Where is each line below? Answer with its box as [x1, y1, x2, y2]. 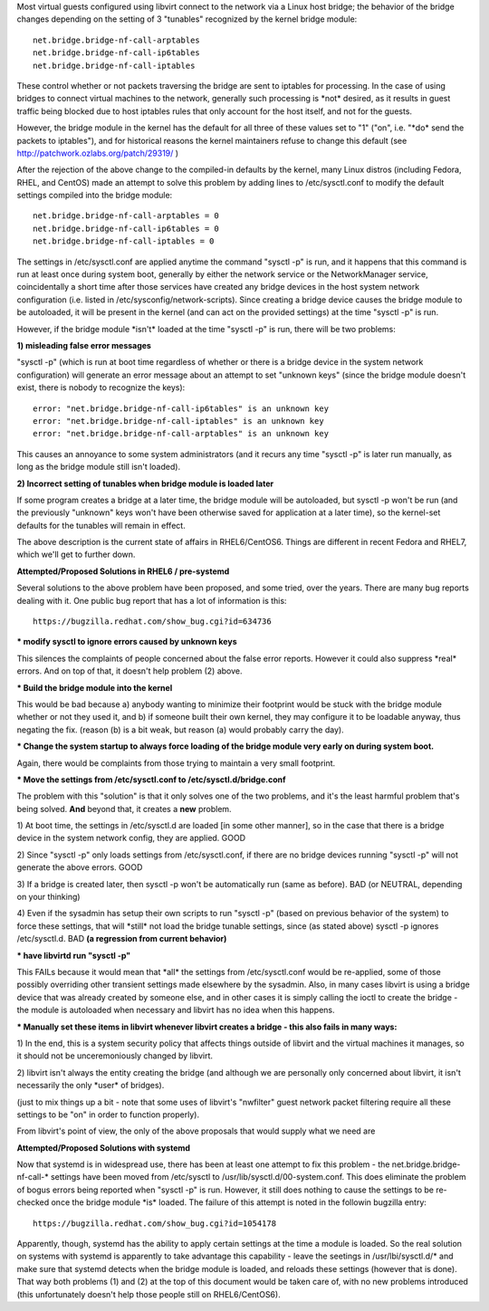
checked [16, 1197, 50, 1208]
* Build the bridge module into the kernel [16, 682, 173, 693]
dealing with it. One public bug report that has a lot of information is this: [16, 595, 287, 606]
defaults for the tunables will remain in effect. [16, 520, 186, 531]
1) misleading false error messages [16, 340, 151, 350]
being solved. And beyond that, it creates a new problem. [16, 803, 232, 814]
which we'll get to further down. [16, 549, 136, 560]
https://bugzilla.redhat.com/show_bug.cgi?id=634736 [33, 617, 272, 627]
